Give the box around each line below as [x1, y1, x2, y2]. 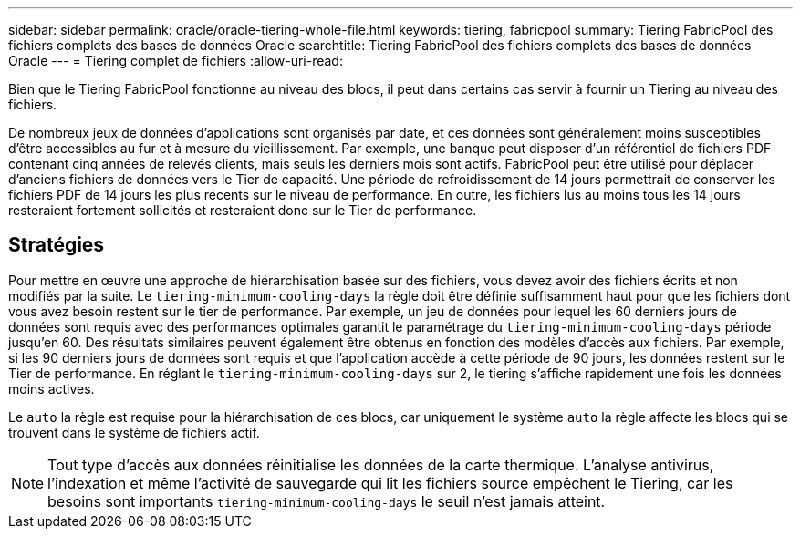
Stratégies [8, 233, 105, 257]
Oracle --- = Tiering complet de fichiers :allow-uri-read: [8, 53, 343, 68]
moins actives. [8, 380, 95, 397]
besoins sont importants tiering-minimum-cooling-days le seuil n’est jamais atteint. [47, 491, 606, 510]
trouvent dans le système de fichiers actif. [8, 424, 260, 440]
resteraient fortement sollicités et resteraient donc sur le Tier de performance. [8, 202, 477, 218]
